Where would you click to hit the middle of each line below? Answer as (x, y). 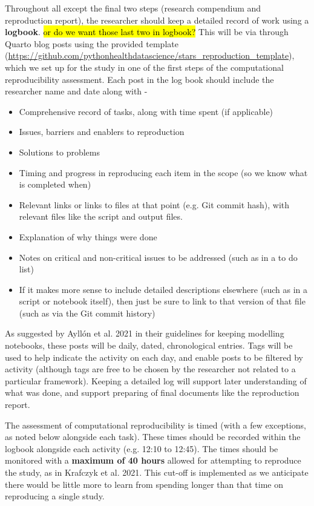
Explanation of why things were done (88, 236)
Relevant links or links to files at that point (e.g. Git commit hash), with (154, 204)
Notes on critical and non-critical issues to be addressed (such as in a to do (158, 257)
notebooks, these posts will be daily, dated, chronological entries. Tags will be (149, 345)
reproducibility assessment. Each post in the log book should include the (139, 79)
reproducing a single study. (55, 496)
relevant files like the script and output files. (101, 216)
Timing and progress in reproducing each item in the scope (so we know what (163, 172)
